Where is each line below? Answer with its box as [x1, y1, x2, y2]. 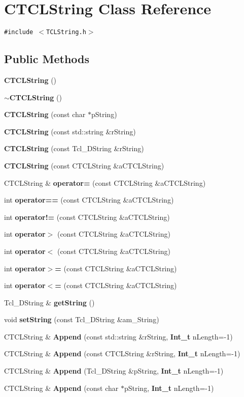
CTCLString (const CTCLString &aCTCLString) [4, 160, 164, 171]
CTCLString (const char [4, 109, 86, 120]
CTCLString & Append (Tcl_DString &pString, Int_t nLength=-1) [4, 365, 224, 376]
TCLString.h [46, 29, 86, 36]
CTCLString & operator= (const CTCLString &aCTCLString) [4, 177, 206, 188]
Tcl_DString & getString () [4, 297, 95, 307]
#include [4, 29, 33, 36]
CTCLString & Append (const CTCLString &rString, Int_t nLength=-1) [4, 348, 240, 359]
